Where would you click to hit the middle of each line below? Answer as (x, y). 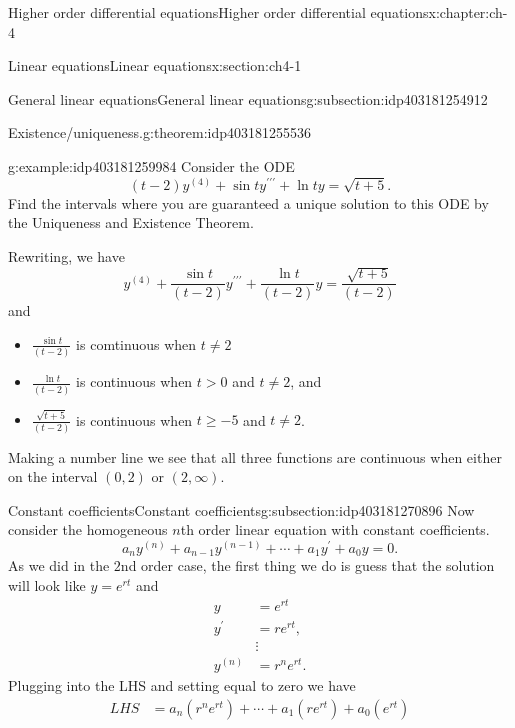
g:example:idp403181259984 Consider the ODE (151, 165)
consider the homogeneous (88, 529)
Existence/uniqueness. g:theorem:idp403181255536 (160, 132)
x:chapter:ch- (468, 12)
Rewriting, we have (66, 255)
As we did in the (59, 565)
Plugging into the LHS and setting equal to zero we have (182, 684)
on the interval (53, 476)
